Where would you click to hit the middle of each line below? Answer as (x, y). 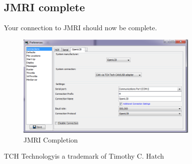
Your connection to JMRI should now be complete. (81, 28)
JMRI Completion (51, 139)
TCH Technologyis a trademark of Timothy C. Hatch (84, 156)
